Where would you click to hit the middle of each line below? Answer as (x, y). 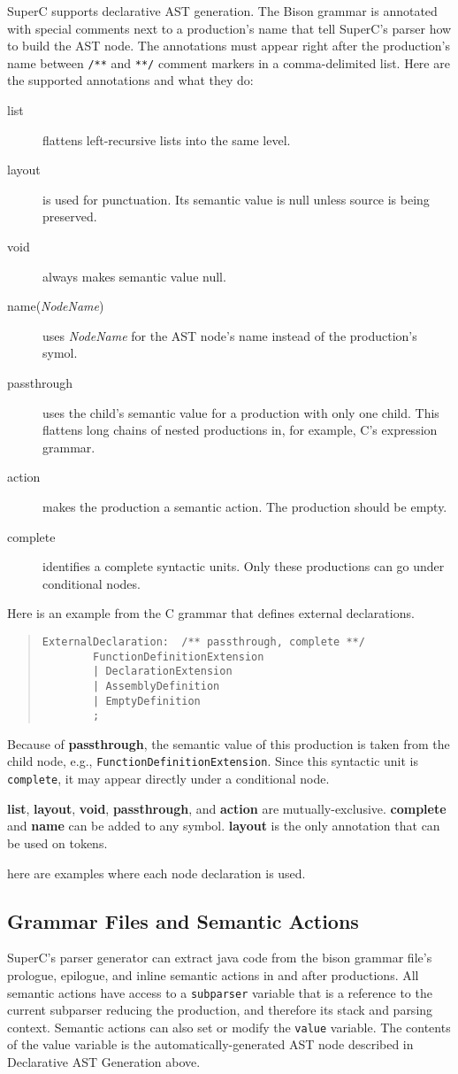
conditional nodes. (92, 583)
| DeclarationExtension (163, 672)
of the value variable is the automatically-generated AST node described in (210, 1044)
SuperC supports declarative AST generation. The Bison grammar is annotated (222, 11)
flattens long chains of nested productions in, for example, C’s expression (240, 430)
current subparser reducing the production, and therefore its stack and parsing (220, 1010)
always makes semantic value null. (134, 276)
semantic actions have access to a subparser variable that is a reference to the (220, 992)
